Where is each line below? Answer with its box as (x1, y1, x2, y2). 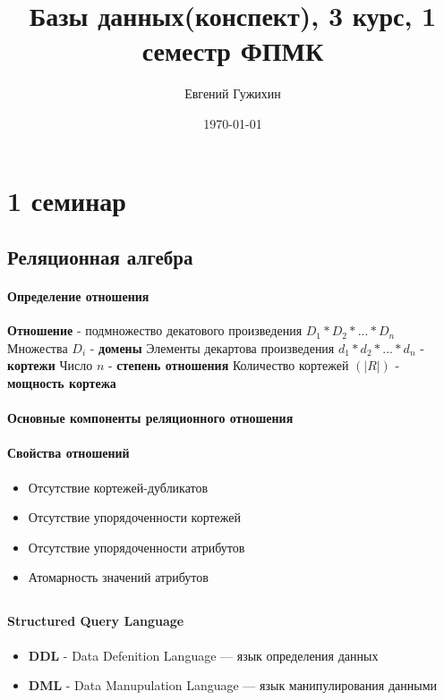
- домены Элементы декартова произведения (90, 338, 335, 357)
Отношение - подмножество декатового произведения (7, 321, 303, 340)
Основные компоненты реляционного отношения (7, 409, 294, 427)
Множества (7, 338, 68, 357)
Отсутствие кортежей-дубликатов (28, 477, 209, 496)
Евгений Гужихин (184, 84, 281, 103)
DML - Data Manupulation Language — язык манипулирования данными (28, 676, 437, 695)
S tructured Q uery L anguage (7, 611, 184, 630)
